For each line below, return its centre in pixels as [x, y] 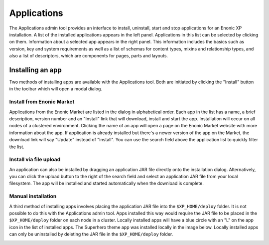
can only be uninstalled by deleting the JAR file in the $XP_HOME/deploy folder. [91, 234]
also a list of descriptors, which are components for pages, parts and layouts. [89, 56]
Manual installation [33, 196]
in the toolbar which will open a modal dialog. [56, 89]
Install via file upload [35, 160]
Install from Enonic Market [42, 102]
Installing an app [36, 70]
